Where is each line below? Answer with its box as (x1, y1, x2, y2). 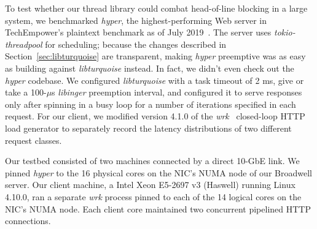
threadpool (5, 37, 42, 50)
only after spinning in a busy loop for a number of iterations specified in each (5, 97, 296, 110)
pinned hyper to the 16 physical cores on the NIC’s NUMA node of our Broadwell (5, 166, 312, 179)
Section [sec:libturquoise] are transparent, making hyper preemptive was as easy (5, 50, 306, 62)
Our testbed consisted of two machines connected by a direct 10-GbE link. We (5, 154, 300, 167)
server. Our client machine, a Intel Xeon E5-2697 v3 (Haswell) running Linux (5, 178, 295, 191)
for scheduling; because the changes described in (45, 37, 227, 50)
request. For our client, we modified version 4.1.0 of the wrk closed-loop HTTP (5, 110, 305, 122)
